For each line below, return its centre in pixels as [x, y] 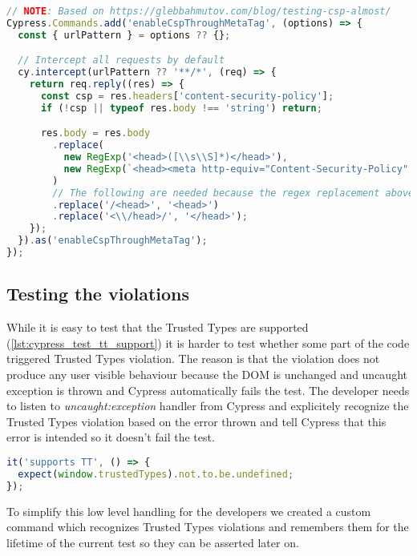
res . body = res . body [95, 133]
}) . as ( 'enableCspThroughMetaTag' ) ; [113, 241]
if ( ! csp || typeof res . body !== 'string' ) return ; [181, 108]
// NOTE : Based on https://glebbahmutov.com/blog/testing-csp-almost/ [199, 11]
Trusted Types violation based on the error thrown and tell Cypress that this [196, 421]
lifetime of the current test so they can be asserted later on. [153, 542]
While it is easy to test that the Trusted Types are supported [158, 327]
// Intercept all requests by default [121, 60]
